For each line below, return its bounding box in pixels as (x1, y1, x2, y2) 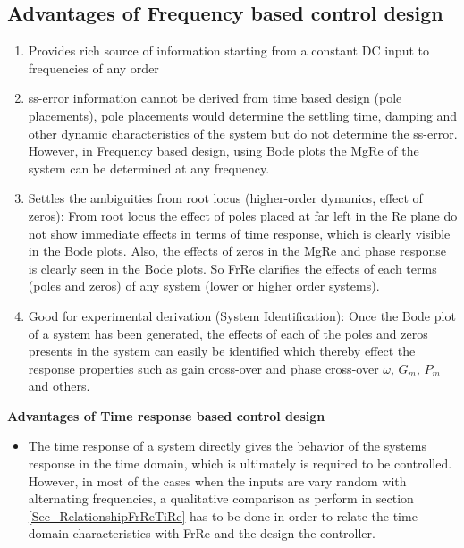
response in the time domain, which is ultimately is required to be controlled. (28, 454, 452, 473)
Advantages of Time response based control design (7, 406, 325, 425)
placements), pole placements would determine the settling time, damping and (28, 105, 458, 124)
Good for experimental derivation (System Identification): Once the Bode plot (28, 306, 456, 325)
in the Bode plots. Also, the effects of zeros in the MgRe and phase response (28, 241, 447, 260)
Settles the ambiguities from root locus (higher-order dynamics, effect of (28, 189, 423, 207)
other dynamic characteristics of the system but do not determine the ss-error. (28, 123, 458, 142)
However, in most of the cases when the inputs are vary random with (28, 471, 407, 490)
